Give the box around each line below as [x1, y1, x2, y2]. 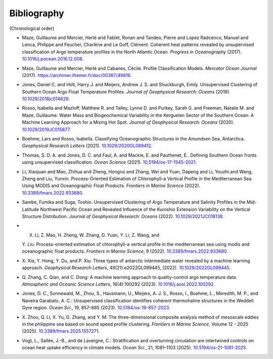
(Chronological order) [9, 25, 55, 31]
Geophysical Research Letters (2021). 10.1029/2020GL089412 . [22, 142, 153, 149]
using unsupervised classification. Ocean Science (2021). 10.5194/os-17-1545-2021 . [22, 159, 197, 165]
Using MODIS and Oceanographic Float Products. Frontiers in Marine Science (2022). [22, 183, 201, 189]
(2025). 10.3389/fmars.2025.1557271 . [22, 328, 100, 334]
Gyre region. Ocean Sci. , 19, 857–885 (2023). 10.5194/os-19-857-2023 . [22, 305, 170, 311]
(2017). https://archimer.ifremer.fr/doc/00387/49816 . [22, 72, 132, 78]
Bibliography [9, 8, 64, 19]
